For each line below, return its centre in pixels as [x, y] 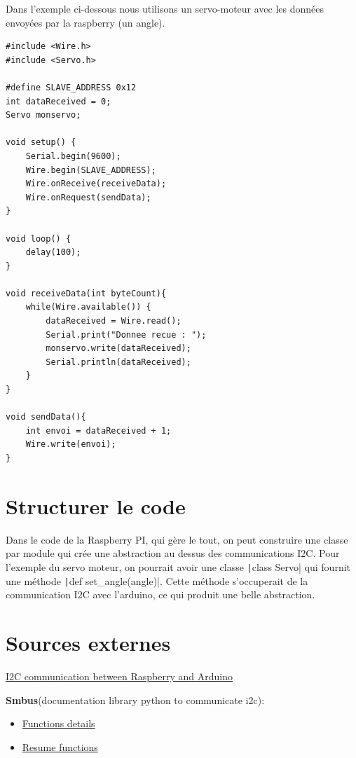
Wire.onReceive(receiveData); [96, 184]
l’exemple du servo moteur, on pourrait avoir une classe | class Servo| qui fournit [178, 566]
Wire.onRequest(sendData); [88, 197]
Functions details [59, 723]
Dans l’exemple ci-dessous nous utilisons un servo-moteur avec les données [165, 8]
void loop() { [39, 239]
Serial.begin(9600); [73, 156]
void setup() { [41, 143]
